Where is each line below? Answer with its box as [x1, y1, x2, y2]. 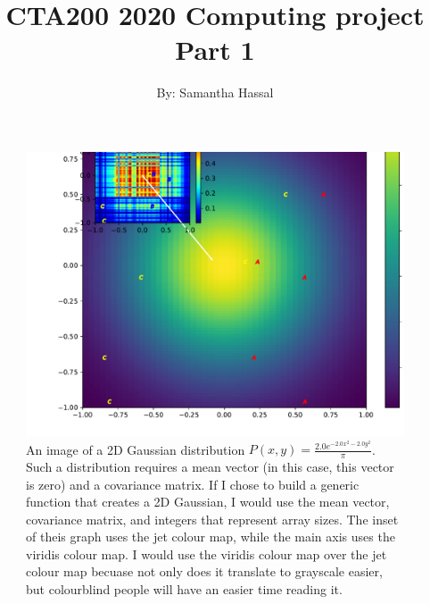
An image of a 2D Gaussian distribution [26, 440, 245, 458]
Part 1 [175, 31, 255, 68]
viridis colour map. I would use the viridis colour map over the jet [26, 544, 387, 563]
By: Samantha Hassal [156, 83, 274, 102]
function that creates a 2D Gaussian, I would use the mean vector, [26, 492, 390, 511]
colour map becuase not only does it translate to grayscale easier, [26, 562, 383, 581]
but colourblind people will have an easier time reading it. [26, 580, 343, 599]
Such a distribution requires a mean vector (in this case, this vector [26, 457, 394, 475]
